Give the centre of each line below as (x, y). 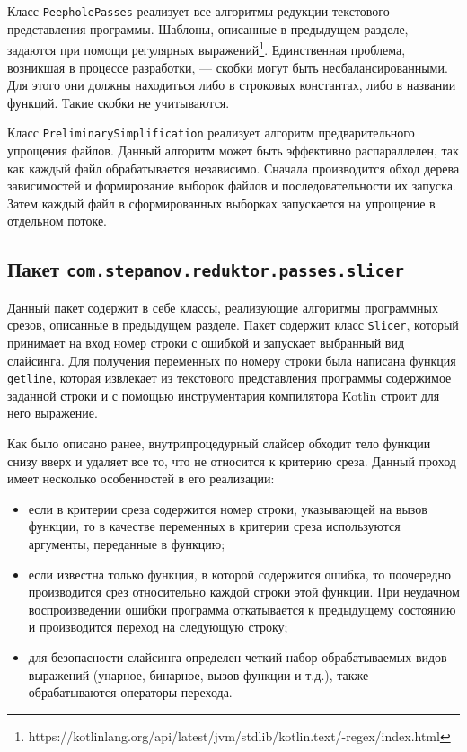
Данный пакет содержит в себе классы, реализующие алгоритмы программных (223, 307)
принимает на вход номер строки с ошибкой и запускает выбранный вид (206, 342)
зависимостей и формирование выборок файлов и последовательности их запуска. (232, 186)
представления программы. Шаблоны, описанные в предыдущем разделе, (208, 28)
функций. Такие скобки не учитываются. (119, 102)
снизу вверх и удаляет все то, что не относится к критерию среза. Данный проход (232, 460)
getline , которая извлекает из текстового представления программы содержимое (229, 378)
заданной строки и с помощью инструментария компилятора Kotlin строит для (224, 395)
